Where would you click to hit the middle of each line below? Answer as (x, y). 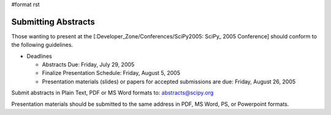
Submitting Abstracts (53, 22)
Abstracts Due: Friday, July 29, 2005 (88, 64)
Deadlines (39, 56)
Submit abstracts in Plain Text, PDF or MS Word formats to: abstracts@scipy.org (112, 93)
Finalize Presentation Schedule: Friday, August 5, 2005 (111, 73)
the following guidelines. (42, 45)
